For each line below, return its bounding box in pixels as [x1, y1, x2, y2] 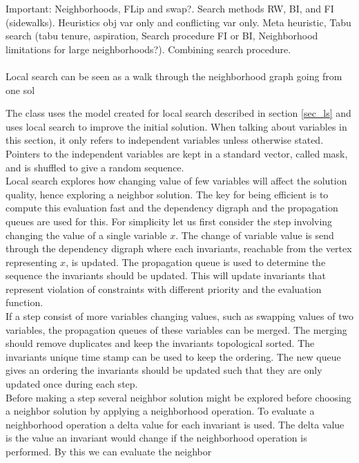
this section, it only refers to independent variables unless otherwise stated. [6, 133, 324, 147]
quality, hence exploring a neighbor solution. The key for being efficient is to [6, 187, 329, 201]
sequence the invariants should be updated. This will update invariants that [6, 268, 327, 283]
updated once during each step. [6, 377, 138, 391]
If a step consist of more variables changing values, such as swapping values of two [6, 309, 353, 323]
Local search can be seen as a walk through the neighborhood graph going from [6, 68, 342, 83]
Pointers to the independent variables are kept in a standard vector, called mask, [6, 146, 348, 160]
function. [6, 295, 43, 310]
